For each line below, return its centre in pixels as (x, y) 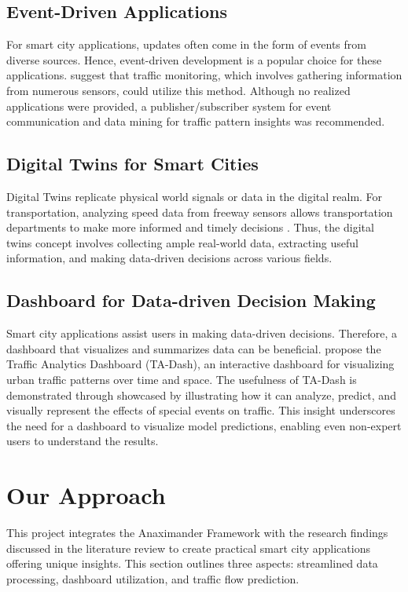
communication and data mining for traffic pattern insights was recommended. (196, 121)
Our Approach (86, 495)
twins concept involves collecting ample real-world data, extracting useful (182, 242)
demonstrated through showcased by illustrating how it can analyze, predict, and (201, 395)
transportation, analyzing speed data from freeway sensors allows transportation (200, 212)
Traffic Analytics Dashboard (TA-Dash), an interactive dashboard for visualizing (200, 364)
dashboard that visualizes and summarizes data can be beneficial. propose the (194, 348)
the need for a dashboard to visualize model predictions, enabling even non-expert (204, 425)
